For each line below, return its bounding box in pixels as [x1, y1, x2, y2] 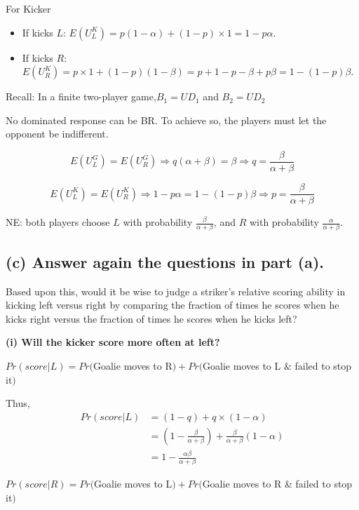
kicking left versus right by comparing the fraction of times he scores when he [6, 297, 339, 312]
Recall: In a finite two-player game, [6, 89, 156, 104]
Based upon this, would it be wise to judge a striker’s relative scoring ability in [6, 283, 346, 298]
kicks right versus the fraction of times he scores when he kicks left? [6, 311, 297, 326]
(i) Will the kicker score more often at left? [6, 335, 220, 349]
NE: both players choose [6, 215, 110, 229]
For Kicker [6, 1, 51, 15]
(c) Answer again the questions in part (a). [6, 250, 325, 272]
